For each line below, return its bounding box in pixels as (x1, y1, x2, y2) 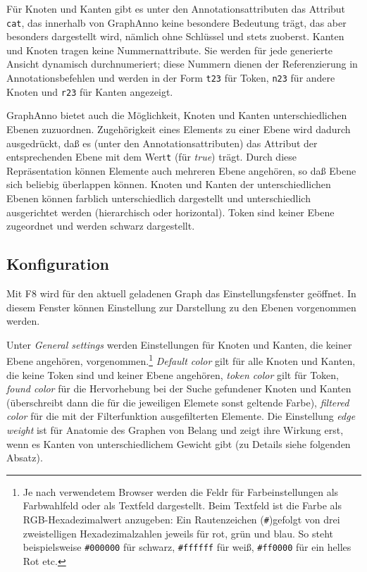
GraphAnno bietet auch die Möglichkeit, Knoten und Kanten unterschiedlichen (6, 108, 347, 123)
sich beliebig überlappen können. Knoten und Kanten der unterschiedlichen (6, 177, 331, 192)
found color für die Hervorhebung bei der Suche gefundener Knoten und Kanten (6, 381, 352, 396)
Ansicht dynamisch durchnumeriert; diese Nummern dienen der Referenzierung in (6, 56, 358, 71)
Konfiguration (6, 253, 109, 275)
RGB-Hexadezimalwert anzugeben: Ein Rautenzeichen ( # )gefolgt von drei (23, 511, 340, 526)
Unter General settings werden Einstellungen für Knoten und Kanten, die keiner (6, 337, 352, 352)
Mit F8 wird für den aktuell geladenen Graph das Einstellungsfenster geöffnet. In (6, 285, 356, 300)
